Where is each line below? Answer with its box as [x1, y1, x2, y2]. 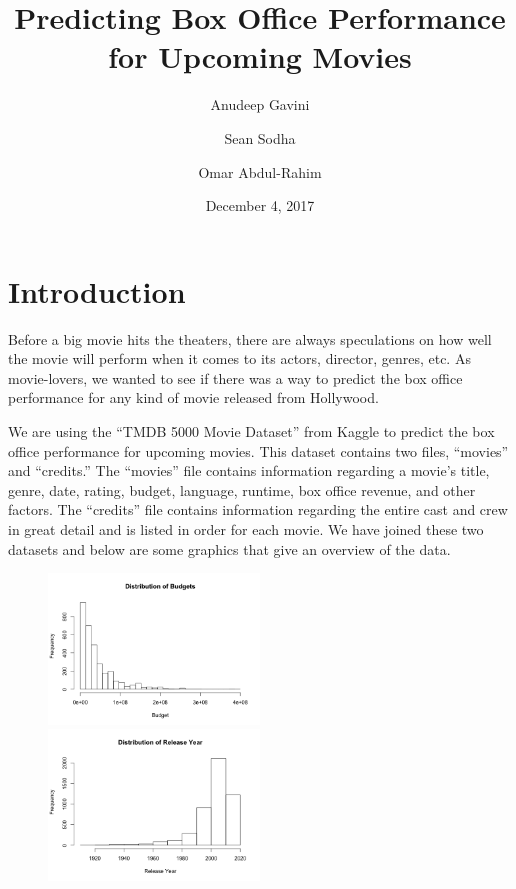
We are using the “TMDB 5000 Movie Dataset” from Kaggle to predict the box [8, 421, 495, 441]
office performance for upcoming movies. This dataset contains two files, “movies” [8, 440, 509, 461]
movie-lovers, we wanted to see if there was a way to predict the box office [8, 367, 463, 388]
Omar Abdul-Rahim [198, 161, 322, 182]
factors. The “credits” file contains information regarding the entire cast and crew [8, 499, 508, 520]
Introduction [8, 270, 186, 311]
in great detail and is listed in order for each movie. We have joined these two [8, 518, 484, 539]
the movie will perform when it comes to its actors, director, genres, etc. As [8, 348, 471, 369]
